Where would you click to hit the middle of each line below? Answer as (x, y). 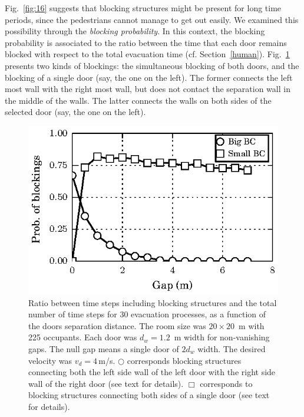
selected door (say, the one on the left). (75, 112)
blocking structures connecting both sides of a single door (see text (149, 395)
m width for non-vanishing (222, 337)
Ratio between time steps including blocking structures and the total (153, 302)
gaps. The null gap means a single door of (104, 349)
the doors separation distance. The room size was (117, 325)
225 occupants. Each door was (83, 337)
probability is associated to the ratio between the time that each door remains (146, 42)
